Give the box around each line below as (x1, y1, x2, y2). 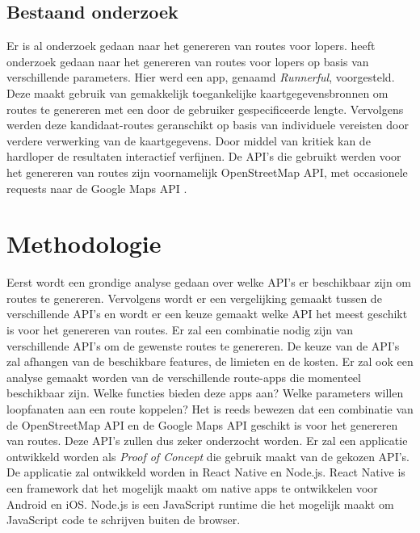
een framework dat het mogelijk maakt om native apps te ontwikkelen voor (6, 479, 378, 496)
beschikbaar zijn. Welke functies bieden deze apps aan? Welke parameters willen (6, 384, 404, 401)
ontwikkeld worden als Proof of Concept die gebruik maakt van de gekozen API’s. (6, 447, 409, 464)
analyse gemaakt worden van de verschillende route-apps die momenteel (6, 368, 361, 385)
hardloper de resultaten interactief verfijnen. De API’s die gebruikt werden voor (6, 148, 401, 165)
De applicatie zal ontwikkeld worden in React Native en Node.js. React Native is (6, 464, 405, 481)
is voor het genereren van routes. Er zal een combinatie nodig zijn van (6, 321, 354, 338)
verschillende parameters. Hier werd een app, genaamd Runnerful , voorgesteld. (6, 69, 395, 86)
